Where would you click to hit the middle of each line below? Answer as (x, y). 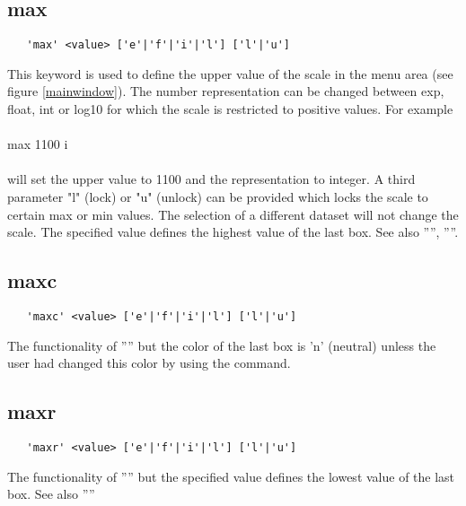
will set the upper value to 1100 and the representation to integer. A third (211, 179)
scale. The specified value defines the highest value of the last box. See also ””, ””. (233, 232)
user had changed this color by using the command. (149, 363)
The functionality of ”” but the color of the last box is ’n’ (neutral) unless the (222, 345)
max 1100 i (38, 144)
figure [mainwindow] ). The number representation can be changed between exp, (226, 91)
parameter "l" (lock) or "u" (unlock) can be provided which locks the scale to (218, 197)
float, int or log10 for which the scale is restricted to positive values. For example (230, 109)
